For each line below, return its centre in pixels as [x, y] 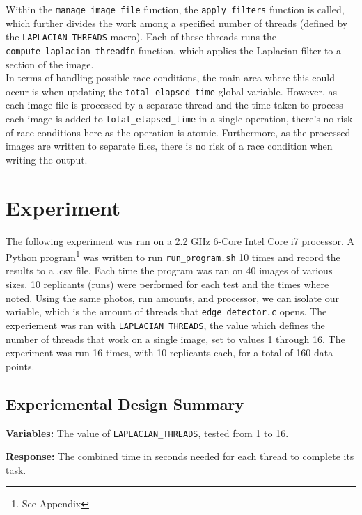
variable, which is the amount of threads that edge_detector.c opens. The [166, 311]
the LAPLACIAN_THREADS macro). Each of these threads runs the [141, 37]
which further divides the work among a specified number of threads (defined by [177, 23]
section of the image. [50, 64]
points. [20, 366]
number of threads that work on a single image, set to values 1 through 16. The [175, 339]
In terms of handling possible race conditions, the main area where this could [171, 78]
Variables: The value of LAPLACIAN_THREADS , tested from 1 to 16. [147, 433]
